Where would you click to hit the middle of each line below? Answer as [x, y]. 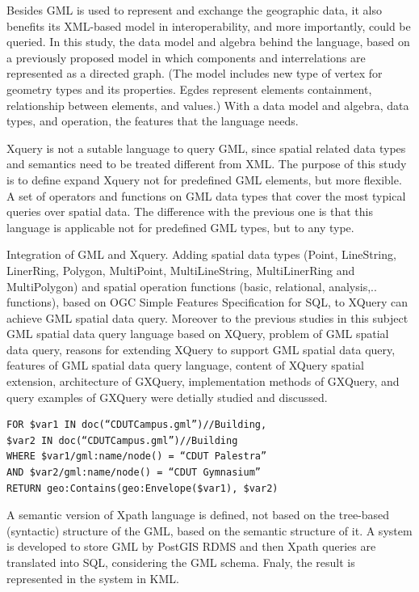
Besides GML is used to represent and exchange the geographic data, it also [194, 10]
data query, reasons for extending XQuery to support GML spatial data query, [201, 349]
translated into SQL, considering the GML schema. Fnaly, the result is [181, 562]
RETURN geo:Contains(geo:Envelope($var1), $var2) [142, 488]
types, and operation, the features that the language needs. [153, 121]
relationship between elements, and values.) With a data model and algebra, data [208, 105]
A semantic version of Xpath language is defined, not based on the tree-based [198, 515]
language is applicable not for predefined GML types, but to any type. [180, 227]
